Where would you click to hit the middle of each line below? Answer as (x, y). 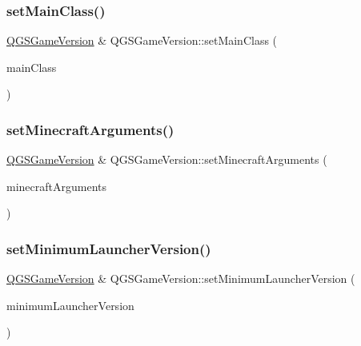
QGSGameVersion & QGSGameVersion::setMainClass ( (142, 40)
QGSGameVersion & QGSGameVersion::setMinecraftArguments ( (167, 159)
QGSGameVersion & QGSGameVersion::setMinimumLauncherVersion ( (181, 278)
